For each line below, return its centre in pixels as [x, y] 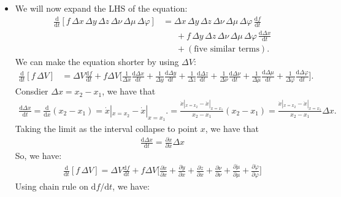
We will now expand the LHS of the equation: [101, 8]
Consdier [32, 91]
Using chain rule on [52, 186]
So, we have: [38, 156]
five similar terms [227, 49]
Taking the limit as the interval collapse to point [106, 128]
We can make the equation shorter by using [97, 62]
